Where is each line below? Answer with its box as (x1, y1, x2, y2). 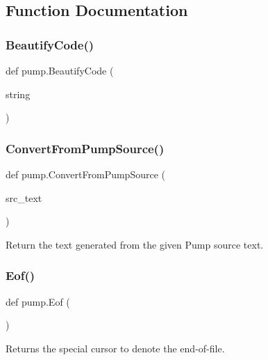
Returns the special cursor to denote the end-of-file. (6, 341, 225, 355)
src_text (6, 190, 42, 205)
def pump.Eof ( (6, 294, 70, 308)
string (6, 86, 31, 101)
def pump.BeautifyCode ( (6, 63, 114, 77)
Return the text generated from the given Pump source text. (6, 237, 264, 251)
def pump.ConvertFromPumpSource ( (6, 167, 165, 181)
